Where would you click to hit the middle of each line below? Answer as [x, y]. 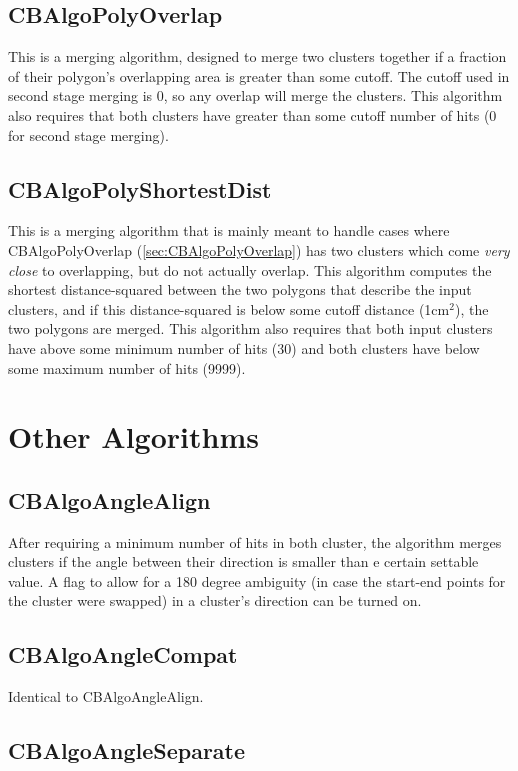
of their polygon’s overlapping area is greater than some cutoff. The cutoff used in [259, 75]
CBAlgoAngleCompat [123, 654]
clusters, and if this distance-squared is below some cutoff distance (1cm [229, 308]
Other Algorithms [133, 436]
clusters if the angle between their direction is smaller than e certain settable [243, 561]
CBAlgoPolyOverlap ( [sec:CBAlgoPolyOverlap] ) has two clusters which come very [259, 249]
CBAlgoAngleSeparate [127, 750]
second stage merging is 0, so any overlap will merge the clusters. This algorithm [255, 95]
